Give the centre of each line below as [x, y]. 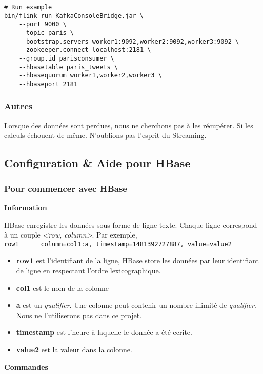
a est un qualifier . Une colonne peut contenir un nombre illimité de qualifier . [136, 305]
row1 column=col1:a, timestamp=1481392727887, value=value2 [118, 244]
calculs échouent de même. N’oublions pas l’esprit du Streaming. [105, 135]
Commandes [26, 367]
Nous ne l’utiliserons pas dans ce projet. [79, 315]
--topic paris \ [46, 33]
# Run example [28, 7]
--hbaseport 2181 [48, 84]
